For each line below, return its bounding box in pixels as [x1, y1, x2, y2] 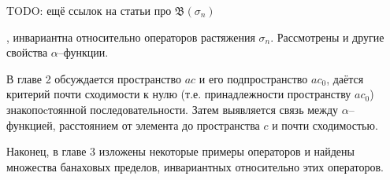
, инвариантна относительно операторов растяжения [6, 28, 255, 45]
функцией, [6, 116, 56, 133]
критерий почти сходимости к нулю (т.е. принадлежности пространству [6, 86, 351, 102]
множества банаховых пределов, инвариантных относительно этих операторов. [6, 158, 384, 174]
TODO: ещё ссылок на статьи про [6, 2, 172, 18]
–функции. [58, 44, 109, 61]
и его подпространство [199, 70, 308, 86]
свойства [6, 44, 48, 61]
